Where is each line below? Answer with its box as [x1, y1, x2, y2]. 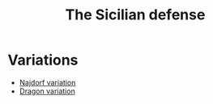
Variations [7, 51, 79, 69]
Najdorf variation [19, 77, 76, 87]
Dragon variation [19, 86, 76, 96]
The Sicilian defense [65, 6, 206, 24]
